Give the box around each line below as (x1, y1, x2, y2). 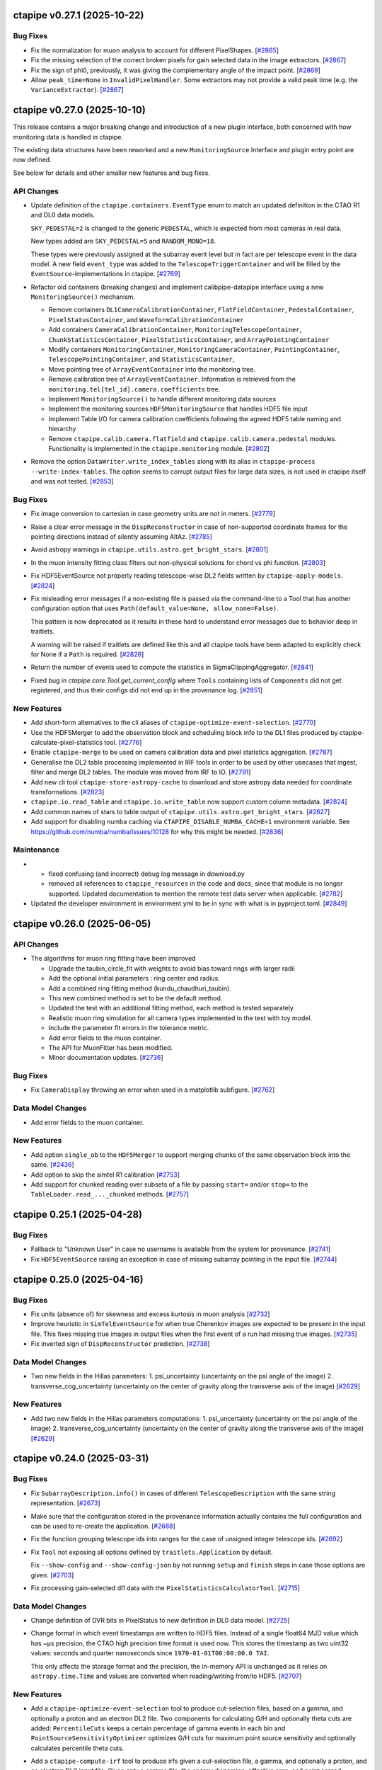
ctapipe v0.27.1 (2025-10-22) (13, 9, 144, 21)
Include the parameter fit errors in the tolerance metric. (48, 1024, 209, 1032)
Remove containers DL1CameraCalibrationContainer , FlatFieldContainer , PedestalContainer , (48, 305, 354, 314)
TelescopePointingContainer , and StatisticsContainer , (48, 355, 235, 364)
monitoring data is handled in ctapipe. (13, 132, 124, 141)
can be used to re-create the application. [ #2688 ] (30, 1521, 176, 1530)
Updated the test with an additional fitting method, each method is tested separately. (48, 1004, 296, 1012)
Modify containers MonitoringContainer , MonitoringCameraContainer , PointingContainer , (48, 346, 340, 354)
